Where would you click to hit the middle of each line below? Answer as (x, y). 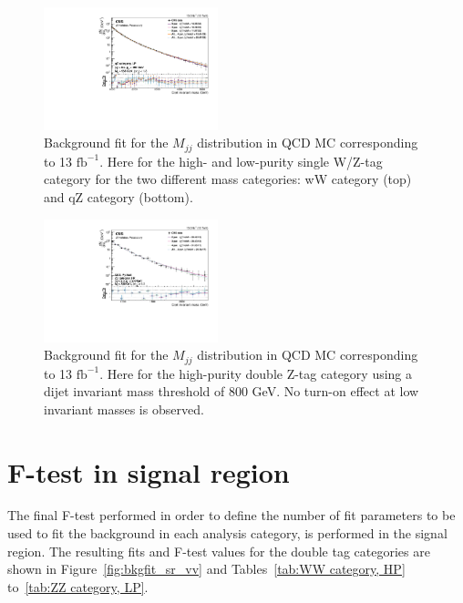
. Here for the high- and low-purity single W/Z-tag (241, 161)
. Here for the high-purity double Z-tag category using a (256, 373)
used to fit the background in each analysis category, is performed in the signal (227, 533)
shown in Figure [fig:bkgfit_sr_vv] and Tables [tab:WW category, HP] (206, 569)
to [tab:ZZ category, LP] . (78, 586)
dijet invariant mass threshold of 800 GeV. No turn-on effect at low (231, 391)
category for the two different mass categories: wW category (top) (228, 179)
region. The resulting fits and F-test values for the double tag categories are (219, 551)
